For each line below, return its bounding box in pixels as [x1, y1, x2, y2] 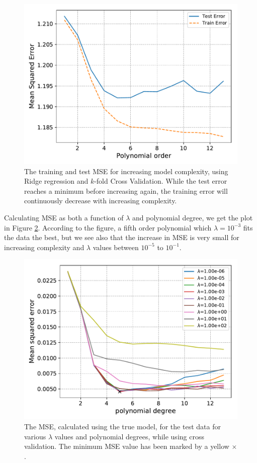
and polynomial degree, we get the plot [132, 212, 253, 222]
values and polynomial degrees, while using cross [54, 431, 204, 441]
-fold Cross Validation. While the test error [94, 176, 227, 186]
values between [93, 242, 139, 252]
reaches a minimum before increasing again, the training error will [24, 185, 228, 196]
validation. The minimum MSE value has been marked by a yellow [24, 441, 229, 451]
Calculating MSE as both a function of [4, 212, 124, 222]
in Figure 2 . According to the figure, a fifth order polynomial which [4, 222, 212, 233]
